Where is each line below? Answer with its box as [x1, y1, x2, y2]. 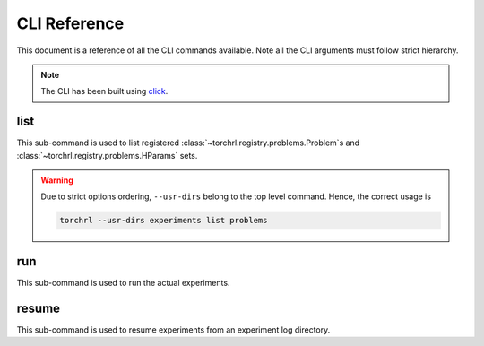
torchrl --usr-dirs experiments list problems [59, 215, 268, 226]
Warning [40, 175, 73, 186]
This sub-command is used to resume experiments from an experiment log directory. [16, 324, 331, 335]
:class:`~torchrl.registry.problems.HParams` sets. [16, 150, 198, 160]
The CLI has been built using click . [40, 86, 169, 97]
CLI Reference [16, 13, 125, 33]
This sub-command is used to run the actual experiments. [16, 277, 230, 288]
